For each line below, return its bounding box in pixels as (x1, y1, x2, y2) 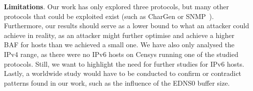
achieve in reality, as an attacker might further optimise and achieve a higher (4, 30, 234, 40)
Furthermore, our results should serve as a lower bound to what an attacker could (4, 20, 250, 31)
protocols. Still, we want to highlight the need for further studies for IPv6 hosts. (4, 58, 244, 69)
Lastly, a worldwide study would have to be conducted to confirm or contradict (4, 68, 242, 78)
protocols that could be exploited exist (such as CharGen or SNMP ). (4, 11, 214, 21)
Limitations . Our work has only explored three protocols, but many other (4, 1, 229, 11)
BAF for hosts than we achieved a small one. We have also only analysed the (4, 39, 234, 50)
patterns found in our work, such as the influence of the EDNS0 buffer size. (4, 77, 230, 88)
